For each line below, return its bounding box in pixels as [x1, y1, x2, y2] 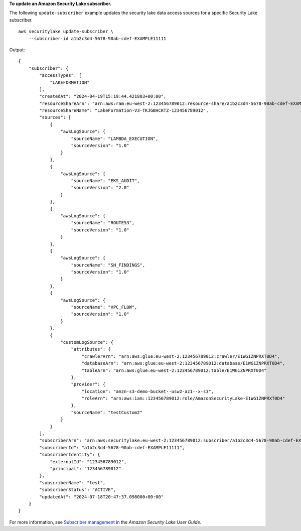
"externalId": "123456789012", [50, 459, 127, 464]
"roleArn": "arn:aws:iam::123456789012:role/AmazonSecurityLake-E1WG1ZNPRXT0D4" [81, 395, 285, 402]
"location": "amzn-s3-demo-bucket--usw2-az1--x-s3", [81, 388, 214, 394]
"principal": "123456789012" [50, 466, 121, 471]
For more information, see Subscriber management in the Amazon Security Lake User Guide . [9, 519, 202, 525]
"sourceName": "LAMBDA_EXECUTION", [71, 136, 159, 142]
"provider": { [71, 381, 106, 387]
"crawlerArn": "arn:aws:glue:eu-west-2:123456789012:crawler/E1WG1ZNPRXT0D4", [81, 353, 280, 359]
